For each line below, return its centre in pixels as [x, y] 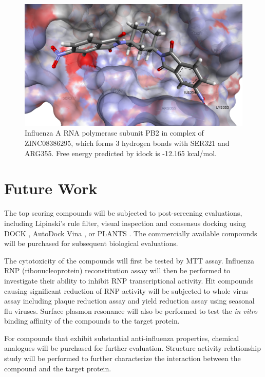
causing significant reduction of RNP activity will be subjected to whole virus [126, 290]
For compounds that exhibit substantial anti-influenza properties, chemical [122, 338]
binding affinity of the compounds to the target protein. [92, 321]
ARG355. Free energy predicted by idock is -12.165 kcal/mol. [121, 153]
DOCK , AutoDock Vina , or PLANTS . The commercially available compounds [131, 233]
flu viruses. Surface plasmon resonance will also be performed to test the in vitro [131, 310]
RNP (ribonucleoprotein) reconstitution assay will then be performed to [117, 270]
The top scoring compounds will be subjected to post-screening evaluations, [123, 213]
